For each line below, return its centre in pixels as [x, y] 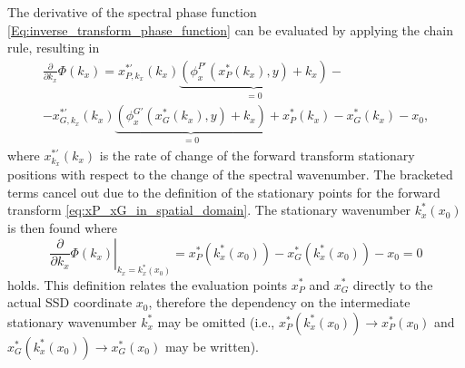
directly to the [393, 284]
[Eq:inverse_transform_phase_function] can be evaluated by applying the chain [230, 29]
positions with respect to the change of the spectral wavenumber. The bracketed [230, 174]
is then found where [63, 228]
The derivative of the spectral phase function [132, 12]
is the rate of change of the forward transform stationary [257, 155]
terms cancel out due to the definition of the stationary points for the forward [224, 192]
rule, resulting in [54, 48]
